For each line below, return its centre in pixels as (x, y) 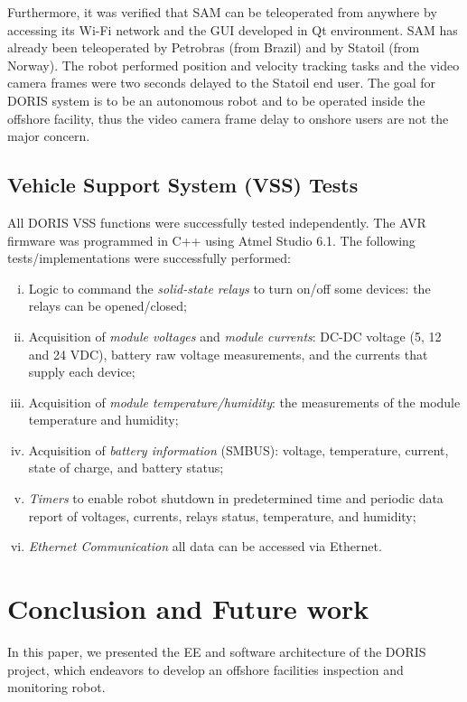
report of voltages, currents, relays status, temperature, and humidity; (222, 515)
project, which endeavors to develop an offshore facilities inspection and (205, 669)
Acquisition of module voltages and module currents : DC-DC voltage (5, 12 (235, 336)
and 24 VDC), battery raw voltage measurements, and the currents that (228, 354)
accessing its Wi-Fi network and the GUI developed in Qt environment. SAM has (233, 29)
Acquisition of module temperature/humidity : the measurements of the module (244, 402)
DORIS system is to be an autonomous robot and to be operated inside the (216, 100)
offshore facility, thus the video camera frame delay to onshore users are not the (228, 118)
